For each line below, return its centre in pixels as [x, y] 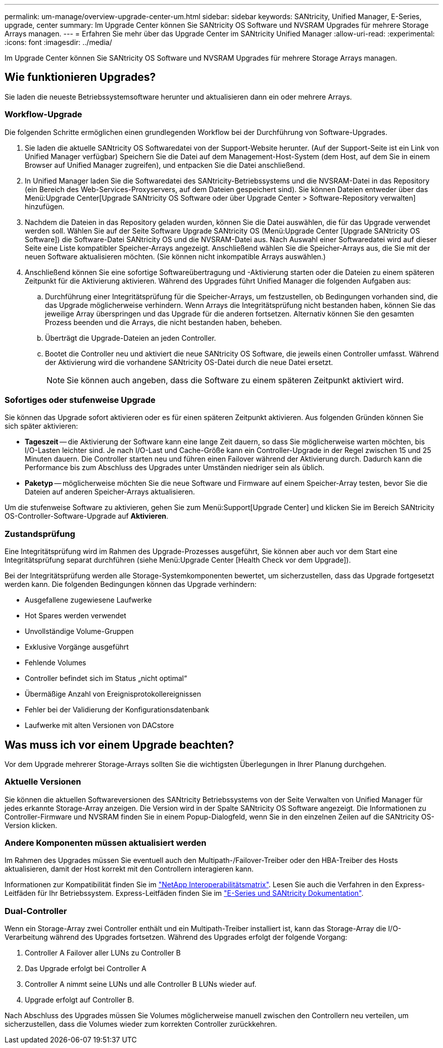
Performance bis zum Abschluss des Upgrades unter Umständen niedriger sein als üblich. [175, 468]
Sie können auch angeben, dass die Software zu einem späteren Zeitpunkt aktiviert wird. [235, 380]
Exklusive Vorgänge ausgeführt [77, 647]
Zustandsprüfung [40, 534]
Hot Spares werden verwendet [76, 616]
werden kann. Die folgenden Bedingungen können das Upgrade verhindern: [131, 584]
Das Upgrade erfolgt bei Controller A [86, 969]
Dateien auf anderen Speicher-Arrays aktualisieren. [110, 492]
